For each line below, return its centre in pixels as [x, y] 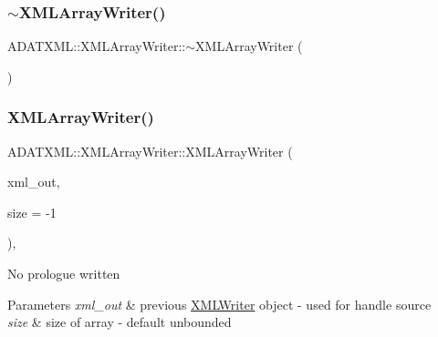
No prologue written [64, 273]
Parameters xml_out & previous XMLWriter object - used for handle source [219, 304]
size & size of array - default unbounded [120, 322]
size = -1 [32, 212]
